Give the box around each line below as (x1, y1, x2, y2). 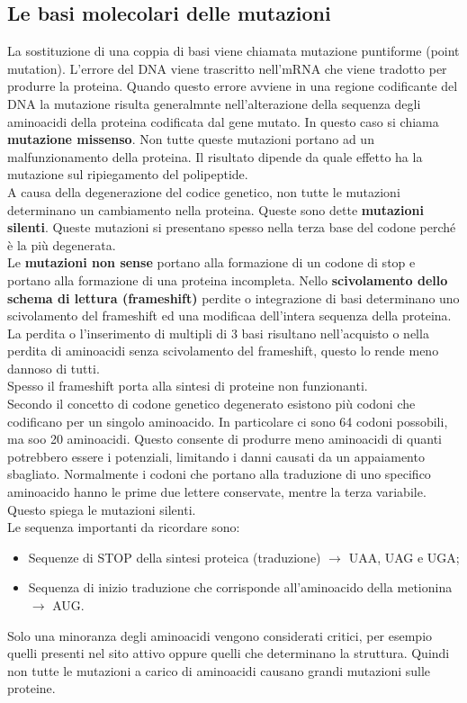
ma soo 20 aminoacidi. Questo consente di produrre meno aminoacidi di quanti (7, 429, 442, 448)
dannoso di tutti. (7, 358, 100, 377)
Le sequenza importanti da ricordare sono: (7, 518, 240, 536)
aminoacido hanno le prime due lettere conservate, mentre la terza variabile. (7, 482, 427, 501)
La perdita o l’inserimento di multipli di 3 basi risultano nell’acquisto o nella (7, 323, 429, 342)
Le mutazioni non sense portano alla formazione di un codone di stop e (7, 253, 416, 272)
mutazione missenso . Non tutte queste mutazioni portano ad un (7, 130, 374, 149)
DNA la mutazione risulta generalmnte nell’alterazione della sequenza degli (7, 94, 421, 113)
